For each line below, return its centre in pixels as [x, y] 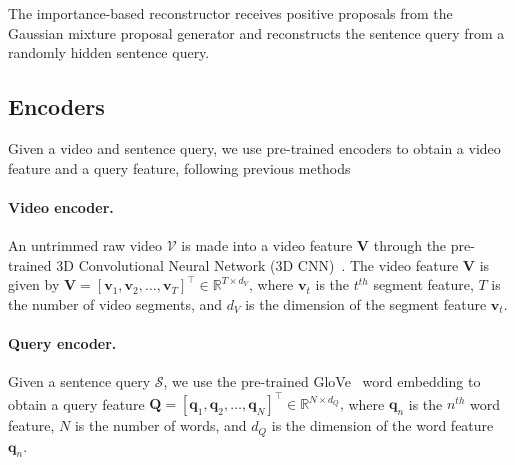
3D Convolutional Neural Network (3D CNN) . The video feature [257, 264]
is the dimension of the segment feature [366, 303]
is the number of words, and [160, 425]
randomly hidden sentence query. [109, 52]
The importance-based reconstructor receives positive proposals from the [230, 13]
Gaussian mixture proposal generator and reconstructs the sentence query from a [256, 32]
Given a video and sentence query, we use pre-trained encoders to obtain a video [254, 147]
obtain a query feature [76, 403]
